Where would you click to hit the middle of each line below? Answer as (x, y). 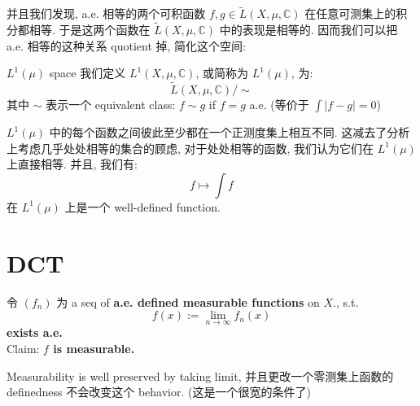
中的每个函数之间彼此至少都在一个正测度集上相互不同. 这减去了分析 (230, 132)
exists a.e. (35, 332)
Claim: (23, 348)
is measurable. (94, 348)
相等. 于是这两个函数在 (90, 30)
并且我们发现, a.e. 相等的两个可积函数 (106, 13)
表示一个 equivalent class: (111, 105)
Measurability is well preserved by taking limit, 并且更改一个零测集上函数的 (200, 375)
